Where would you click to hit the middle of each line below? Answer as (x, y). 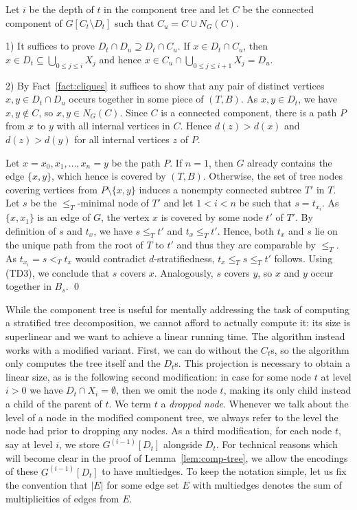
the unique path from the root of (74, 244)
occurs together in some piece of (136, 99)
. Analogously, (184, 272)
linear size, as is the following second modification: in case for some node (159, 376)
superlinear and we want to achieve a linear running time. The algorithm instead (175, 336)
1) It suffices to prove (50, 46)
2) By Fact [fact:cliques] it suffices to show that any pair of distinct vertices (165, 85)
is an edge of (64, 217)
